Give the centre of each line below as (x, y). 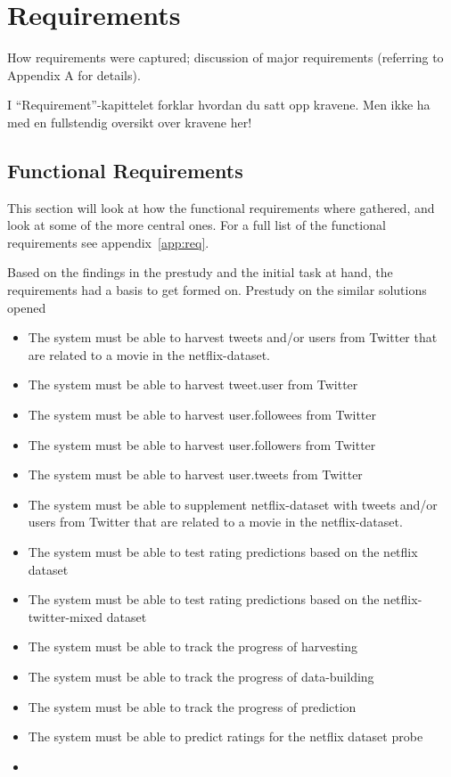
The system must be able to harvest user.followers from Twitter (202, 444)
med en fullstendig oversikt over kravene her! (130, 122)
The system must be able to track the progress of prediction (192, 706)
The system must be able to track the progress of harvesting (193, 646)
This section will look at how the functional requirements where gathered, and (221, 207)
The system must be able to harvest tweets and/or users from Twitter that (233, 337)
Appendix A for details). (74, 74)
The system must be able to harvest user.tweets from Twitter (195, 474)
